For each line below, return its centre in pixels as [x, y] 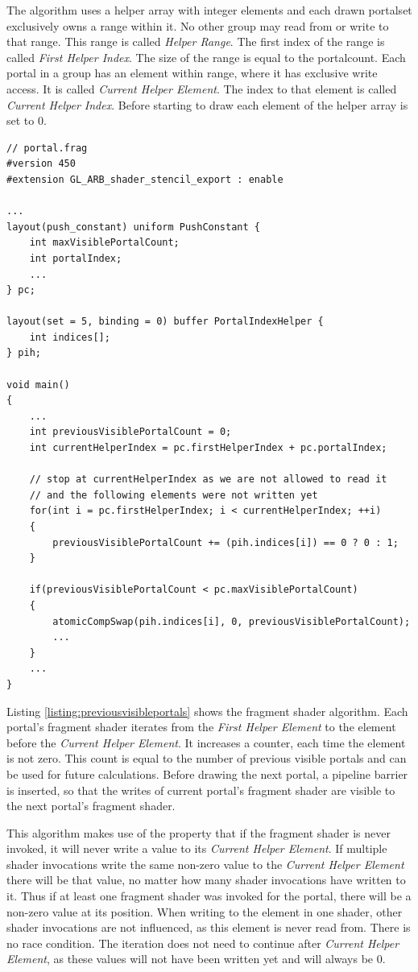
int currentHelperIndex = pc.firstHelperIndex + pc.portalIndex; [208, 448]
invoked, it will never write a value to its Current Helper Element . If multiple [197, 848]
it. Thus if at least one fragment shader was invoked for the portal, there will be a [209, 896]
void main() [38, 385]
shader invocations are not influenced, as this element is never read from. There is [209, 927]
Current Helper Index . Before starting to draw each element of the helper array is [207, 104]
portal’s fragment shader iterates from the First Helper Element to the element [201, 727]
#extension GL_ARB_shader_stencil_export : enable [145, 179]
